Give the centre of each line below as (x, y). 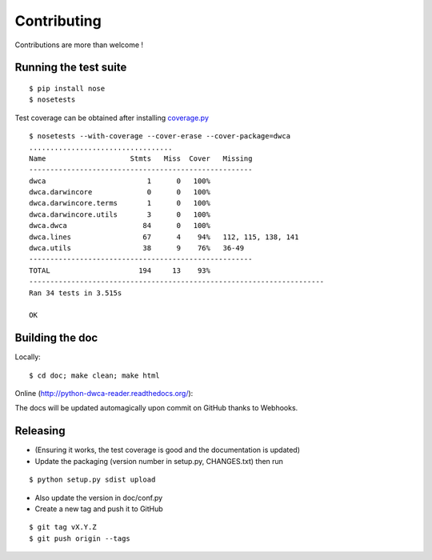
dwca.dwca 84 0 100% (120, 226)
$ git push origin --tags (80, 538)
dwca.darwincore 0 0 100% (120, 192)
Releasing (40, 431)
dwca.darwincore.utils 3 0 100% (120, 214)
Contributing (58, 21)
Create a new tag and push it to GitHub (99, 509)
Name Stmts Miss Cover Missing (141, 158)
